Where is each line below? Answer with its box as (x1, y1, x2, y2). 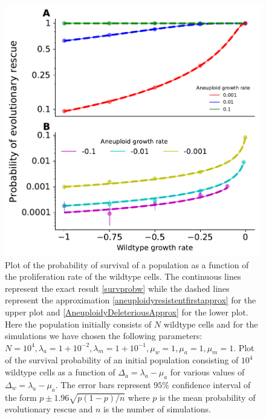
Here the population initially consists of (5, 317, 152, 330)
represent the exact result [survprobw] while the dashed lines (5, 282, 230, 294)
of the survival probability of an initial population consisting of (5, 354, 239, 366)
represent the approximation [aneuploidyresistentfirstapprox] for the (5, 294, 256, 306)
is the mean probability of (160, 391, 256, 403)
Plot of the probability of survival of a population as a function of (5, 258, 249, 271)
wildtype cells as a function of (5, 366, 115, 378)
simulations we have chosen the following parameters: (5, 329, 203, 342)
